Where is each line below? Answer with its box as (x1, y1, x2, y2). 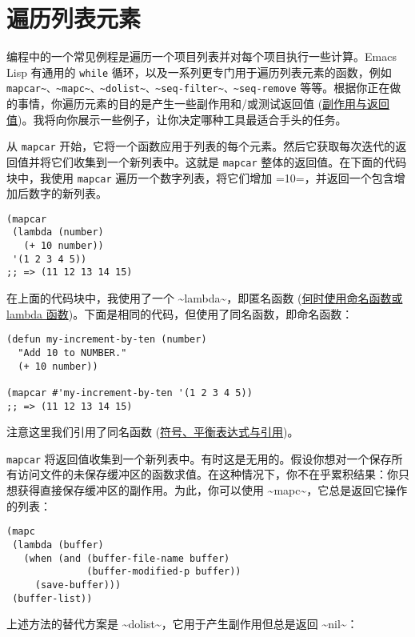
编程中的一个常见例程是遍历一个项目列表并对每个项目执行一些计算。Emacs (6, 48, 397, 65)
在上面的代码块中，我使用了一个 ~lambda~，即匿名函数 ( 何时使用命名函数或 (6, 290, 403, 306)
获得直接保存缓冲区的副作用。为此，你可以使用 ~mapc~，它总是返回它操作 (17, 482, 408, 499)
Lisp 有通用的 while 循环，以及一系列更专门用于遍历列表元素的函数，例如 (6, 63, 392, 80)
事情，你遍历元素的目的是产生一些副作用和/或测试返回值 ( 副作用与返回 (17, 95, 390, 112)
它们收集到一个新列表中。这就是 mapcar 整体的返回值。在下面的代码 (50, 153, 407, 170)
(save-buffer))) (34, 579, 122, 591)
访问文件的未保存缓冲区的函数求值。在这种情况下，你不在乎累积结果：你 (17, 466, 398, 483)
